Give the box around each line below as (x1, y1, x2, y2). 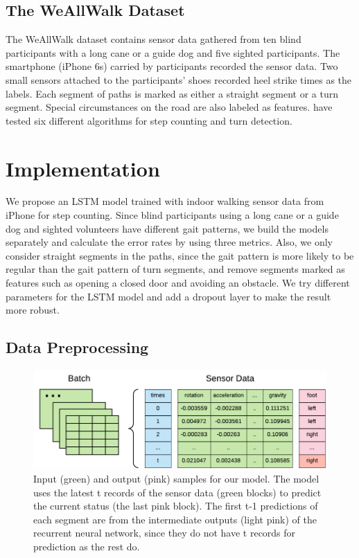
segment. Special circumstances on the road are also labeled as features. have (6, 100, 333, 114)
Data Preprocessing (6, 336, 149, 358)
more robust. (6, 303, 60, 317)
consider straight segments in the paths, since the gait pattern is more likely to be (6, 248, 354, 262)
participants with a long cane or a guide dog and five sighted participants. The (6, 45, 340, 60)
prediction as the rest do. (33, 539, 140, 553)
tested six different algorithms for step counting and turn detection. (6, 113, 292, 127)
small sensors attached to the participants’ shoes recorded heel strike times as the (6, 72, 352, 87)
